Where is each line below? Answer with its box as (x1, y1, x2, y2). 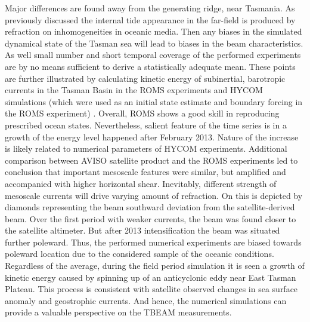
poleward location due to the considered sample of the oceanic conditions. (5, 247, 274, 260)
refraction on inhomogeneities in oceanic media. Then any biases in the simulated (5, 25, 302, 38)
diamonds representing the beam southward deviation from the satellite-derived (5, 201, 295, 213)
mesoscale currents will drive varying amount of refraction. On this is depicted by (5, 189, 303, 201)
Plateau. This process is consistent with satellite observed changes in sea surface (5, 283, 298, 295)
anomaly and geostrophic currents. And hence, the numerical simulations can (5, 294, 287, 306)
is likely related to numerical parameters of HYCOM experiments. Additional (5, 142, 287, 155)
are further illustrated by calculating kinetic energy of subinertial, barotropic (5, 72, 286, 84)
